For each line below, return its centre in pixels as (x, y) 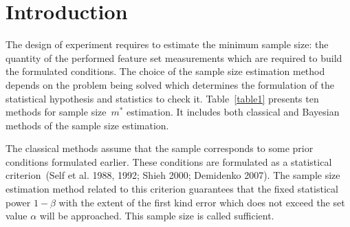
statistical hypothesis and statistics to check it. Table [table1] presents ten (162, 98)
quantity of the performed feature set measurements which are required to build (174, 57)
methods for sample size (56, 112)
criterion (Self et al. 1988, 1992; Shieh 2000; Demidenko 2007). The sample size (173, 175)
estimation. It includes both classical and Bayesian (233, 112)
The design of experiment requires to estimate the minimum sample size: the (167, 44)
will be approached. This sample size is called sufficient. (157, 216)
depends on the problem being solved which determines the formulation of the (170, 84)
